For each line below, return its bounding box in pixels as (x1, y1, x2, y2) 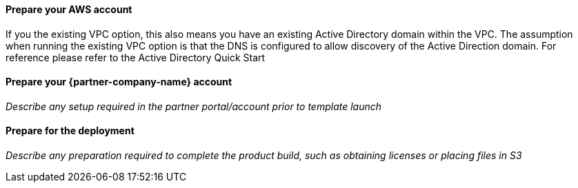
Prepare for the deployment (6, 125, 134, 137)
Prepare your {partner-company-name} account (6, 76, 232, 88)
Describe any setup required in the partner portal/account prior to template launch (6, 100, 382, 112)
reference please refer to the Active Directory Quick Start (6, 51, 266, 63)
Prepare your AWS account (6, 3, 132, 15)
